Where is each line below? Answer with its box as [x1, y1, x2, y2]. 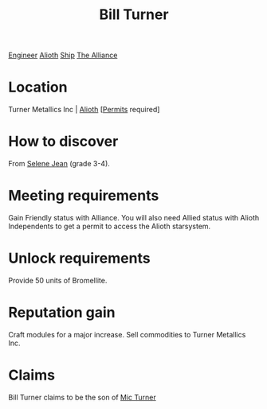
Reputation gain [8, 304, 116, 321]
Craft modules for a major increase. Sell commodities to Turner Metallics [8, 329, 246, 339]
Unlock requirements [8, 249, 151, 267]
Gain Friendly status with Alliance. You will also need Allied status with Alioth [8, 213, 260, 222]
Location [8, 78, 68, 96]
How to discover [8, 133, 119, 150]
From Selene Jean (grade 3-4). [8, 159, 110, 169]
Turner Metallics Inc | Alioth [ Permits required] [8, 105, 160, 115]
